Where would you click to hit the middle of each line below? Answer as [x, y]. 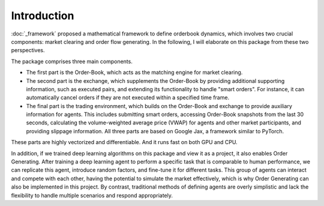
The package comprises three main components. [72, 61]
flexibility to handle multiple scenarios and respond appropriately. [92, 195]
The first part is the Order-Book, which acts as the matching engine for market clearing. [134, 73]
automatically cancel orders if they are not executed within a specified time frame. [128, 98]
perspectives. [28, 50]
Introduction [43, 16]
